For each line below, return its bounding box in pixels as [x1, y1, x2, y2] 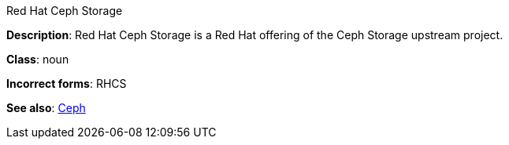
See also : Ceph [6, 101, 86, 114]
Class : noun [6, 53, 69, 66]
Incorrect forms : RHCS [6, 77, 127, 90]
